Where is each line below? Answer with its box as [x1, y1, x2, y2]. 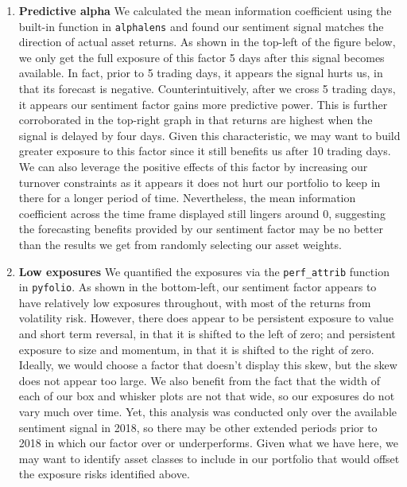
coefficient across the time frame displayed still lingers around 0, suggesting [18, 205, 386, 221]
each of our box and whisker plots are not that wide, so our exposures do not [18, 388, 395, 404]
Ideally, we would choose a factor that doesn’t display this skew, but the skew [18, 356, 397, 373]
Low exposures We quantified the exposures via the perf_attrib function [18, 263, 390, 279]
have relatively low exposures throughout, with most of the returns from [18, 294, 371, 310]
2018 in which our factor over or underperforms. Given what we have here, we [18, 434, 399, 451]
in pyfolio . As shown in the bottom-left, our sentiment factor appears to [18, 279, 377, 295]
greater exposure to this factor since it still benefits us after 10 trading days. [18, 142, 391, 159]
